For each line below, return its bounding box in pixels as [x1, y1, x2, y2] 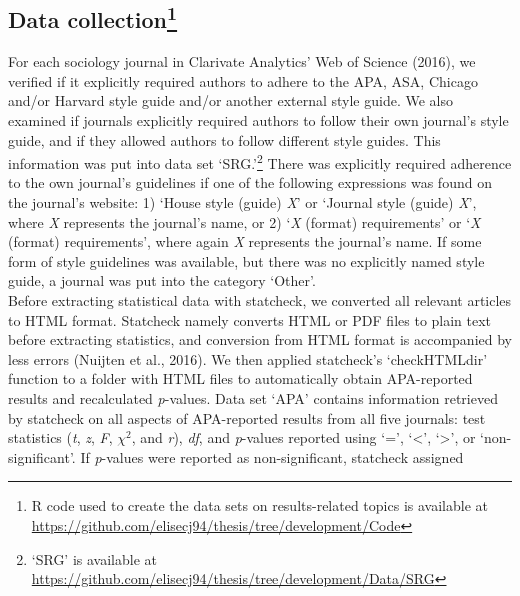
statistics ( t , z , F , [8, 427, 113, 448]
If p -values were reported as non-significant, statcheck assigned [80, 446, 464, 467]
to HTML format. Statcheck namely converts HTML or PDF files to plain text [8, 309, 492, 330]
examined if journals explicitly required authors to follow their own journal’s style [8, 109, 509, 130]
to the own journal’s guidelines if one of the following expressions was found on [8, 172, 492, 193]
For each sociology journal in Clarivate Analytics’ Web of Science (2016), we [8, 51, 476, 72]
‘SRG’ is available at [31, 548, 157, 569]
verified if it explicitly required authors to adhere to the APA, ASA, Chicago [8, 70, 478, 91]
